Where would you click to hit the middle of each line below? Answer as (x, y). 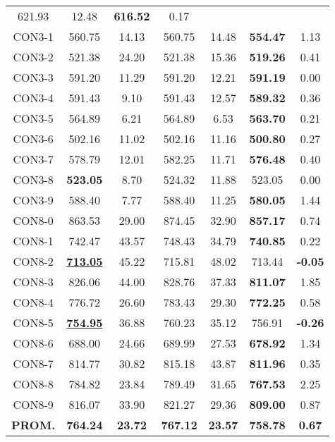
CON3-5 (33, 118)
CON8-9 (33, 404)
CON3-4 (33, 98)
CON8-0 (33, 220)
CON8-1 (33, 241)
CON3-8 (33, 179)
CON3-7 (33, 159)
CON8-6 (33, 343)
